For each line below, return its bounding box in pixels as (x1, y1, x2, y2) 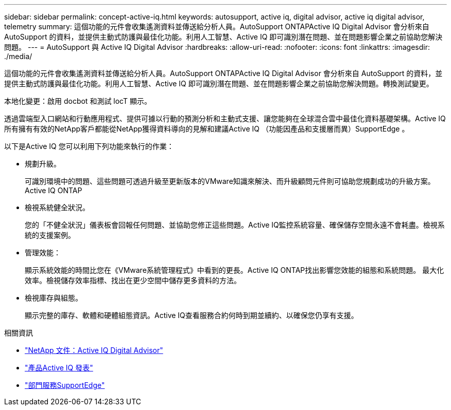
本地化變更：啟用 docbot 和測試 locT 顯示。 (4, 97, 151, 105)
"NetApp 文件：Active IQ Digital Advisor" (25, 346, 163, 355)
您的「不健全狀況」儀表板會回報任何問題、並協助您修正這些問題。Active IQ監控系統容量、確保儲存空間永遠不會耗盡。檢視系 (25, 220, 445, 229)
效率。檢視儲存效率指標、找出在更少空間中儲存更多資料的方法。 (25, 276, 241, 285)
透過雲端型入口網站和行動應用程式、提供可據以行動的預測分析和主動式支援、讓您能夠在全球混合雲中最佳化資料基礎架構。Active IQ (4, 114, 446, 123)
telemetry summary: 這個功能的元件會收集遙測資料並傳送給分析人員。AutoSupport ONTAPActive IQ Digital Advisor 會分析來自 (4, 22, 429, 31)
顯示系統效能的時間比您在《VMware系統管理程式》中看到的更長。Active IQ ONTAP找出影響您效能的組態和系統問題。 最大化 (25, 266, 444, 274)
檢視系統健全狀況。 (25, 203, 90, 212)
